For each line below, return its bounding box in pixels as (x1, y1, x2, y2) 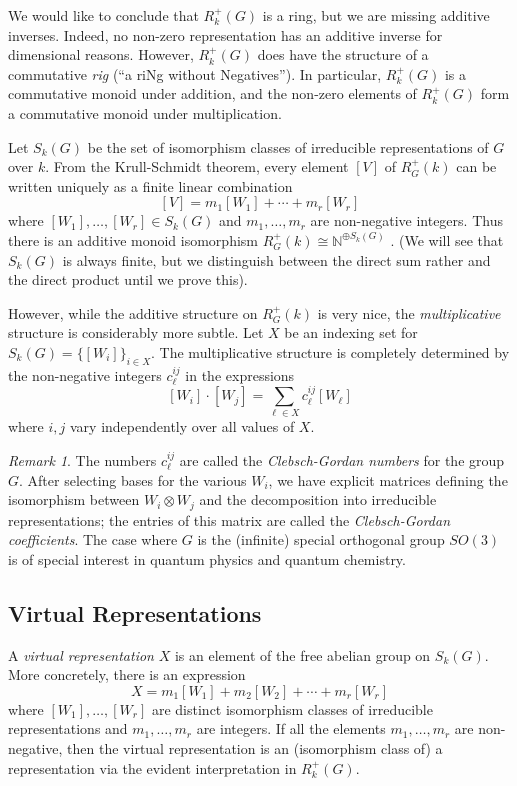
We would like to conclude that (8, 5, 199, 25)
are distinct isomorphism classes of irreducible (151, 698, 433, 719)
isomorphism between (8, 489, 140, 510)
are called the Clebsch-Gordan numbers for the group (179, 450, 505, 471)
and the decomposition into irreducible (199, 489, 437, 510)
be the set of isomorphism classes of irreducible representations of (87, 136, 489, 157)
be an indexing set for (284, 322, 418, 343)
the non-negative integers (8, 364, 162, 385)
